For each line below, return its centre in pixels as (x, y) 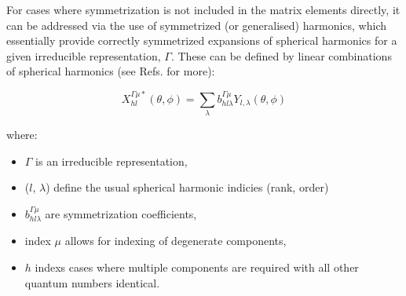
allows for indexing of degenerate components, (176, 241)
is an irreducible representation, (112, 161)
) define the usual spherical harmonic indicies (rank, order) (187, 187)
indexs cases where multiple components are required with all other (197, 267)
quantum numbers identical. (92, 282)
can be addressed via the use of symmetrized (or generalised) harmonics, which (197, 25)
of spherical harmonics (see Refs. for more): (111, 71)
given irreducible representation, (84, 55)
